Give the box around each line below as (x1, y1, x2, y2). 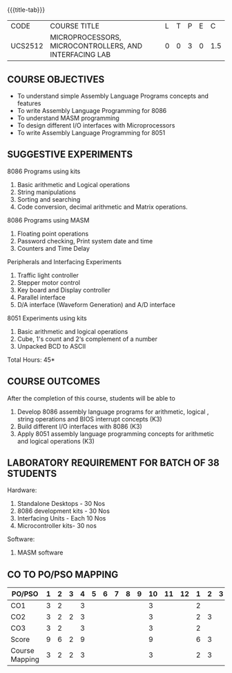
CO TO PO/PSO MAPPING (7, 568, 119, 580)
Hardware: (7, 486, 37, 494)
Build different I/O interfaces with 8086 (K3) (17, 422, 143, 430)
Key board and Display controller (17, 286, 110, 294)
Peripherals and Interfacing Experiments (7, 257, 122, 265)
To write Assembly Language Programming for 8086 (17, 107, 167, 114)
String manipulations (17, 188, 76, 196)
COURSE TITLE (50, 21, 100, 31)
